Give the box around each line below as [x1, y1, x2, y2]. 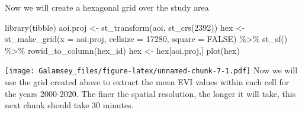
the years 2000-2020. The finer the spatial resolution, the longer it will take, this [5, 87, 296, 99]
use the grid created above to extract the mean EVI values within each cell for [5, 76, 290, 88]
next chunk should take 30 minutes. [5, 99, 134, 111]
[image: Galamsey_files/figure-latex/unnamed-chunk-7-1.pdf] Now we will [5, 64, 298, 76]
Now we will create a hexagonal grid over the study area [5, 1, 209, 13]
